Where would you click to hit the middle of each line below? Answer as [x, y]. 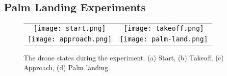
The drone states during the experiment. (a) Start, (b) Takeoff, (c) [124, 58]
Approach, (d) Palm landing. [67, 67]
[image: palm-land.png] [164, 39]
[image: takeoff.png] [164, 28]
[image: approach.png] [70, 39]
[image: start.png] [70, 28]
